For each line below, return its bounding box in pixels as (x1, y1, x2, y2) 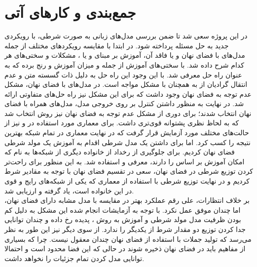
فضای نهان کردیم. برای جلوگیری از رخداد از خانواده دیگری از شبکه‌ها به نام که (4, 147, 235, 157)
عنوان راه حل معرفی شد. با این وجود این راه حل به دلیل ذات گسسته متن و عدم (4, 69, 242, 79)
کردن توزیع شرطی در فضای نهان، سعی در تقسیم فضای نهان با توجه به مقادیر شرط (4, 166, 253, 176)
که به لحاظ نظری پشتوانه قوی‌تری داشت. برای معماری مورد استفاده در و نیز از (4, 117, 239, 128)
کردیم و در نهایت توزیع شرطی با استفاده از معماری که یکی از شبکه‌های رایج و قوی (4, 176, 250, 186)
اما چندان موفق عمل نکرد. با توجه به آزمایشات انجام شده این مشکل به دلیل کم (4, 204, 241, 215)
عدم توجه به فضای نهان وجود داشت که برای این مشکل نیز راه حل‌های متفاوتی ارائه (4, 88, 252, 99)
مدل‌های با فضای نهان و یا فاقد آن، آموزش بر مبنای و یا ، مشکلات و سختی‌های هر (4, 50, 245, 60)
